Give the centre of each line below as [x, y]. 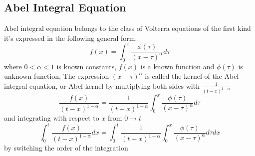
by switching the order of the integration [66, 148]
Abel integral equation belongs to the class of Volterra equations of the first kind [127, 28]
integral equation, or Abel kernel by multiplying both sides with [102, 85]
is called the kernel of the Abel [192, 76]
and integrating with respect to [52, 118]
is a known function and [177, 66]
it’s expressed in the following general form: [71, 38]
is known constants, [87, 66]
